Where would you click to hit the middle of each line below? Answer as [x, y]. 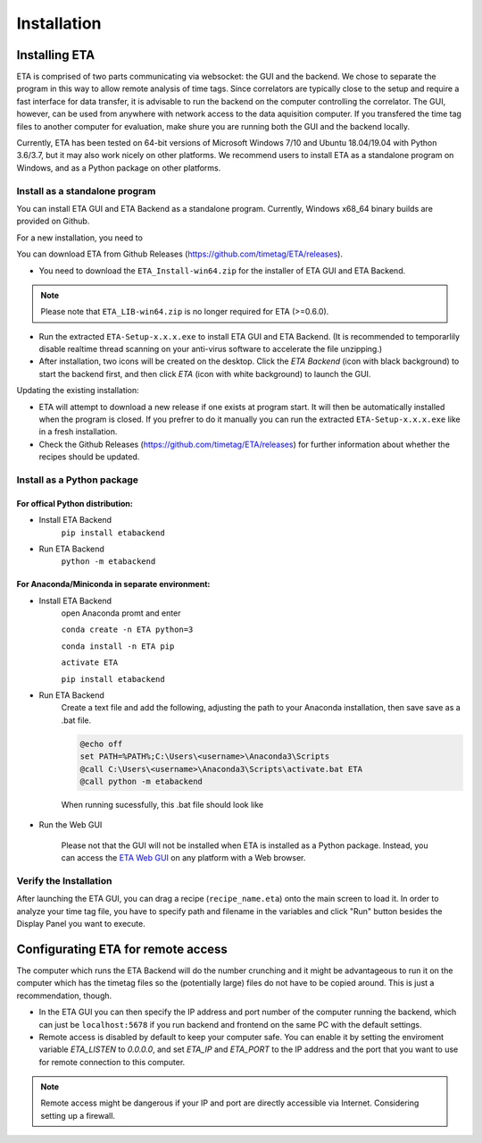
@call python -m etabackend [141, 781]
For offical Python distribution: [75, 503]
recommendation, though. [64, 996]
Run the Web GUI [71, 825]
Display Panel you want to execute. [81, 924]
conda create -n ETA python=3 [127, 630]
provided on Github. [53, 221]
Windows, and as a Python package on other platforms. [119, 168]
